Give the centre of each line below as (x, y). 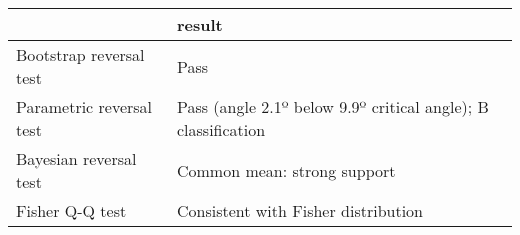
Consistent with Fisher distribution (300, 210)
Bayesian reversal (76, 158)
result (199, 24)
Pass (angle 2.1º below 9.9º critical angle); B (332, 106)
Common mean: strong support (286, 170)
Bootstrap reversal (80, 54)
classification (221, 129)
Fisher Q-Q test (71, 210)
